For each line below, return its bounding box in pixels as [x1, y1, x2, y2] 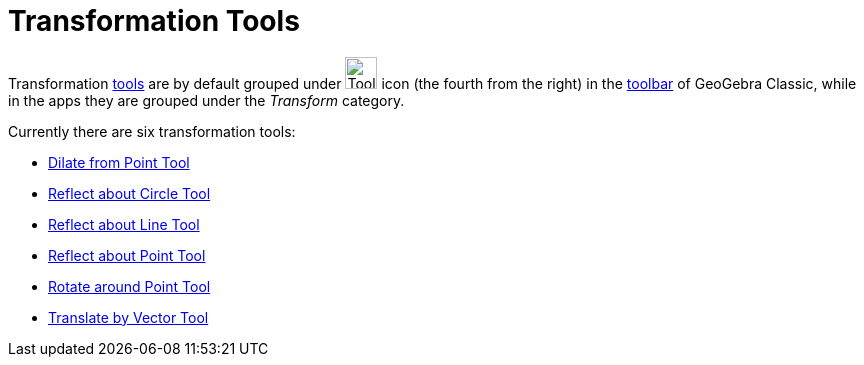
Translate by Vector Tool [48, 308, 209, 326]
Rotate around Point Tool [48, 277, 211, 295]
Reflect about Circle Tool [48, 184, 211, 202]
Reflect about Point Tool [48, 246, 206, 264]
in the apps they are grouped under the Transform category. [8, 91, 405, 109]
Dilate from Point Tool [48, 153, 190, 171]
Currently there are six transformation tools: [8, 122, 296, 140]
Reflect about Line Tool [48, 215, 200, 233]
